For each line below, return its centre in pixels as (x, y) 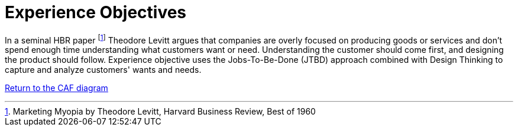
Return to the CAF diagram (56, 88)
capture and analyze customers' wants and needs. (103, 70)
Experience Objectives (96, 12)
